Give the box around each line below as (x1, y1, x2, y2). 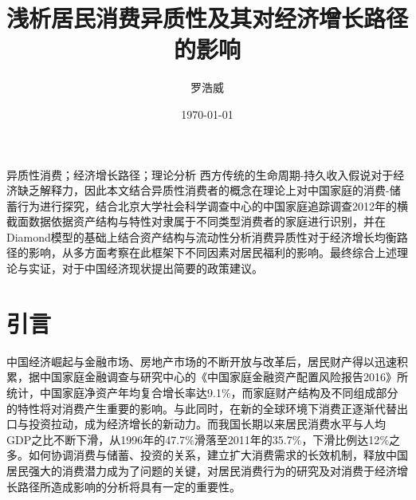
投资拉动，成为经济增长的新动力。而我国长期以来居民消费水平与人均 (28, 415, 386, 432)
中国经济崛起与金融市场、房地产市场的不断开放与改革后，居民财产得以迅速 (6, 352, 397, 369)
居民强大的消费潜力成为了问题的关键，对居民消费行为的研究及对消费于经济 (6, 462, 397, 478)
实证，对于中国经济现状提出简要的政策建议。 (28, 260, 263, 277)
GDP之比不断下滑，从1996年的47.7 (6, 431, 186, 447)
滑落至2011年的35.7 (194, 431, 292, 447)
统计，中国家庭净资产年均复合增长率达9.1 (6, 384, 222, 400)
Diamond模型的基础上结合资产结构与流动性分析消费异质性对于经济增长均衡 (6, 228, 397, 245)
